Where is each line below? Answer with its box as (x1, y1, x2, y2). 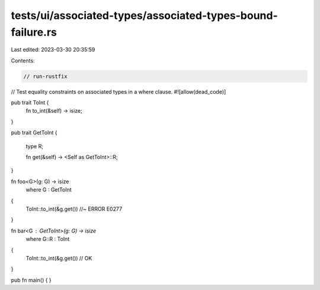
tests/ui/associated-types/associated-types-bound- (11, 9, 278, 22)
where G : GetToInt (25, 186, 72, 193)
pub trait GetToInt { (11, 129, 57, 136)
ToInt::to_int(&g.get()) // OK (25, 254, 92, 262)
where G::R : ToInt (25, 235, 70, 243)
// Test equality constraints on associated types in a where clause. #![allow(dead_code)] (11, 88, 226, 95)
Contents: (11, 57, 35, 64)
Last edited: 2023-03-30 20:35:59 (11, 46, 95, 53)
